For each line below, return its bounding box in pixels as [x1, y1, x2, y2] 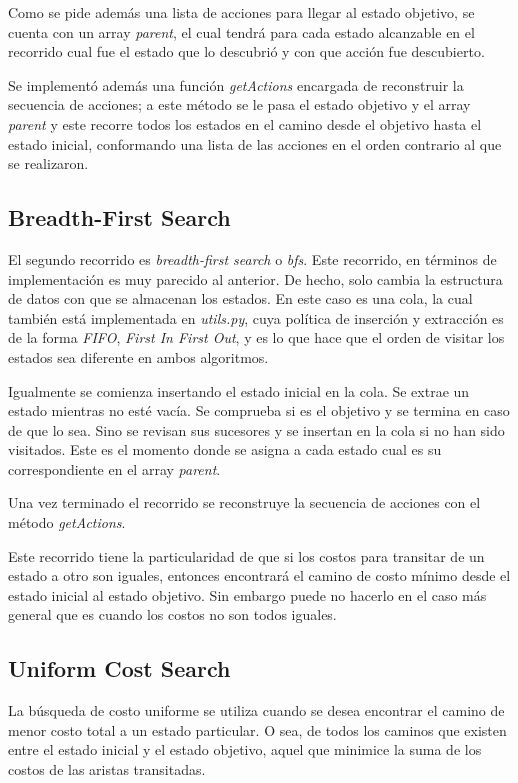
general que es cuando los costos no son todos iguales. [8, 604, 337, 625]
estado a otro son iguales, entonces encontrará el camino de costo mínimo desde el [8, 565, 511, 586]
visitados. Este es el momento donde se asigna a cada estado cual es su [8, 439, 442, 460]
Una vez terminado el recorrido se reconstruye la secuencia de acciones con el [8, 492, 481, 513]
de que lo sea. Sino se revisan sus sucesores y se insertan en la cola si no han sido [8, 419, 505, 440]
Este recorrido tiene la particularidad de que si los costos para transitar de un [8, 545, 485, 566]
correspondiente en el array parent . [8, 458, 221, 479]
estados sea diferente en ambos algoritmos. [8, 346, 269, 367]
